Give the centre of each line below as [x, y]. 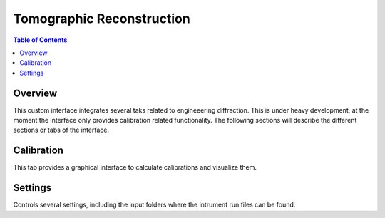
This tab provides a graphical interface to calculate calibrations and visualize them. [135, 167]
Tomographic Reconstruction [102, 19]
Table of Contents [40, 40]
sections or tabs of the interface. [61, 130]
